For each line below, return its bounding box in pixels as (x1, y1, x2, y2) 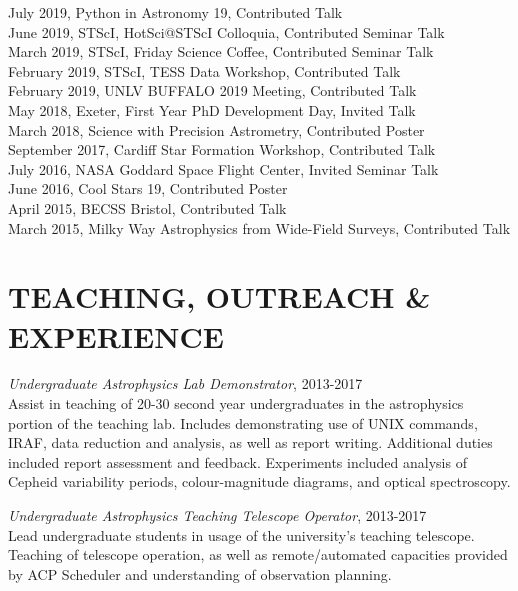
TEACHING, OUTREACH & (8, 276, 431, 317)
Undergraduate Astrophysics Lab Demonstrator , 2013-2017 (8, 373, 363, 394)
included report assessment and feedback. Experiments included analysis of (8, 451, 467, 472)
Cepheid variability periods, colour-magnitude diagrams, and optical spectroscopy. (8, 471, 511, 492)
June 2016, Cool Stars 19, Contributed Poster (8, 178, 288, 199)
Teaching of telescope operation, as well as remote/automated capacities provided (8, 544, 508, 565)
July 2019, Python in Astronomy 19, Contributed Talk (8, 2, 343, 22)
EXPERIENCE (8, 315, 224, 356)
